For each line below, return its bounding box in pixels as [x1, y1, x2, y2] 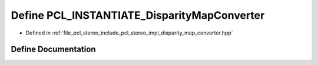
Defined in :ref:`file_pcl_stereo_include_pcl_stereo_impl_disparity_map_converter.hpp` [25, 29, 233, 36]
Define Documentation [11, 45, 96, 54]
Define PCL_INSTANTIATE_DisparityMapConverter [11, 9, 265, 22]
